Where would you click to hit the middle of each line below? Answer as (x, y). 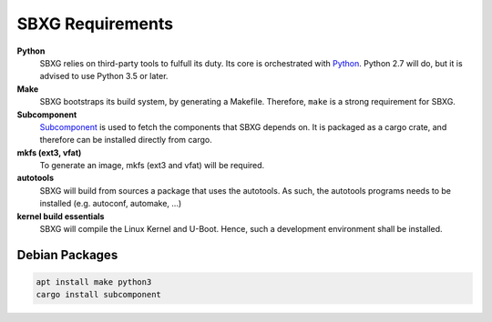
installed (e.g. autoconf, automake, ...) (111, 204)
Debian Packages (67, 255)
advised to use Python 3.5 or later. (104, 76)
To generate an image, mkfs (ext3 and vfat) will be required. (152, 166)
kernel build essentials (61, 216)
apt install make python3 (94, 282)
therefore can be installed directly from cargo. (126, 140)
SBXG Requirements (95, 24)
